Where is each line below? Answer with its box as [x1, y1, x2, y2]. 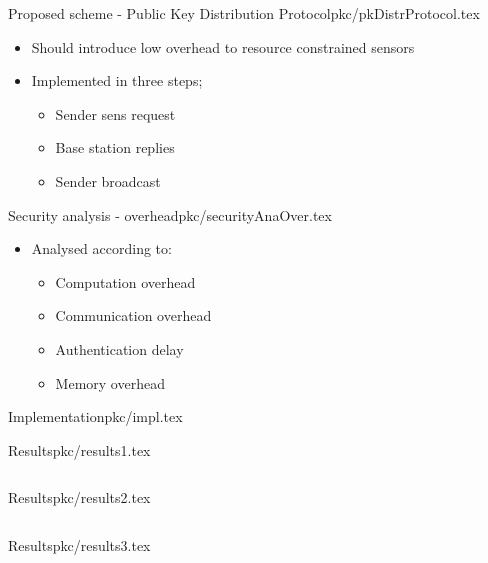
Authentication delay [55, 338, 184, 359]
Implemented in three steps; [31, 70, 203, 91]
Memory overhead [55, 372, 165, 393]
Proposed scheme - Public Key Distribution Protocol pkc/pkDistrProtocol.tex [8, 3, 480, 23]
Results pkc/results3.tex [8, 534, 151, 555]
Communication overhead [55, 305, 212, 326]
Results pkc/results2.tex [8, 487, 151, 508]
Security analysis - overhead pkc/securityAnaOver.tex [8, 204, 332, 225]
